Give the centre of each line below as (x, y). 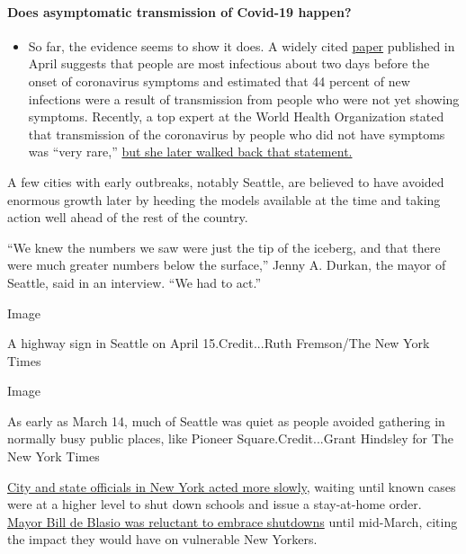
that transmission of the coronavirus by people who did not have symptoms (237, 134)
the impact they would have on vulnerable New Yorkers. (162, 539)
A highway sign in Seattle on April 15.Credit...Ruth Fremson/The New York (219, 343)
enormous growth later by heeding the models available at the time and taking (224, 199)
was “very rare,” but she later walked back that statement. (190, 152)
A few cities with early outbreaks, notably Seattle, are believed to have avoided (226, 181)
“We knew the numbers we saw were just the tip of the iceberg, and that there (224, 247)
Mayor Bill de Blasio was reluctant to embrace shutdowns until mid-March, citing (233, 521)
